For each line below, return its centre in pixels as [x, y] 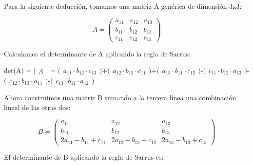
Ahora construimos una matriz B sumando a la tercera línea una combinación [120, 98]
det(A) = [18, 70]
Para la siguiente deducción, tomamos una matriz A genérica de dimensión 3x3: [123, 6]
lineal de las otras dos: [37, 107]
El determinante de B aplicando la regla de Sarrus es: [84, 156]
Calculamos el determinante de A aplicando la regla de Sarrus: [97, 54]
